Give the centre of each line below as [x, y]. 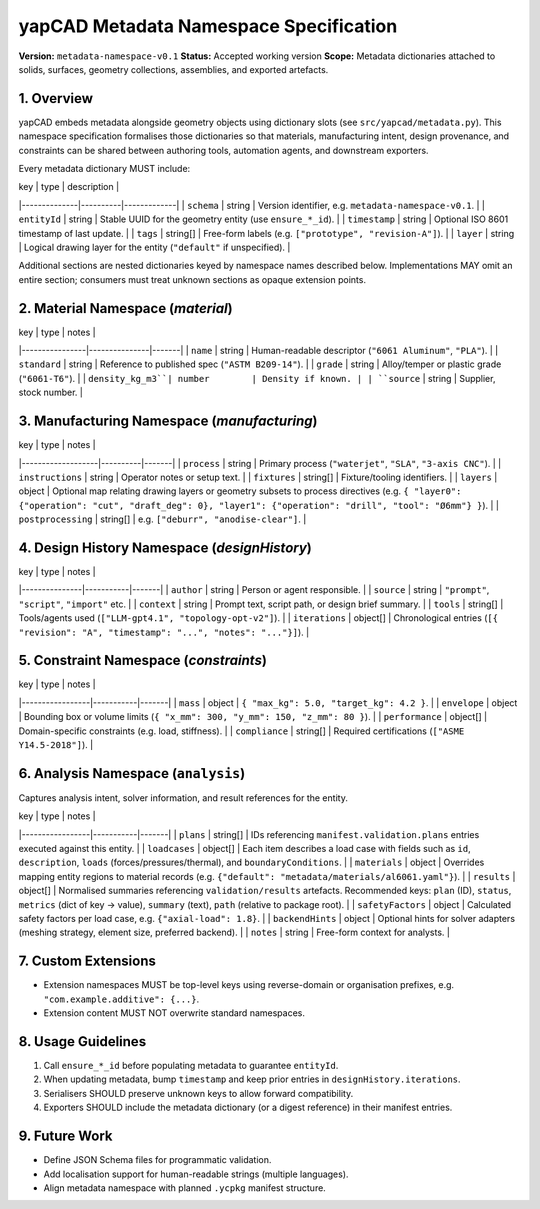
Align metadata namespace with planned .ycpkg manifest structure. [185, 1187]
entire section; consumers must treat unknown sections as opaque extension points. [192, 279]
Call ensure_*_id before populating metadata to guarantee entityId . [191, 1066]
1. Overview [56, 98]
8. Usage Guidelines [82, 1041]
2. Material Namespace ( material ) [126, 308]
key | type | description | [69, 187]
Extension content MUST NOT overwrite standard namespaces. [174, 1013]
